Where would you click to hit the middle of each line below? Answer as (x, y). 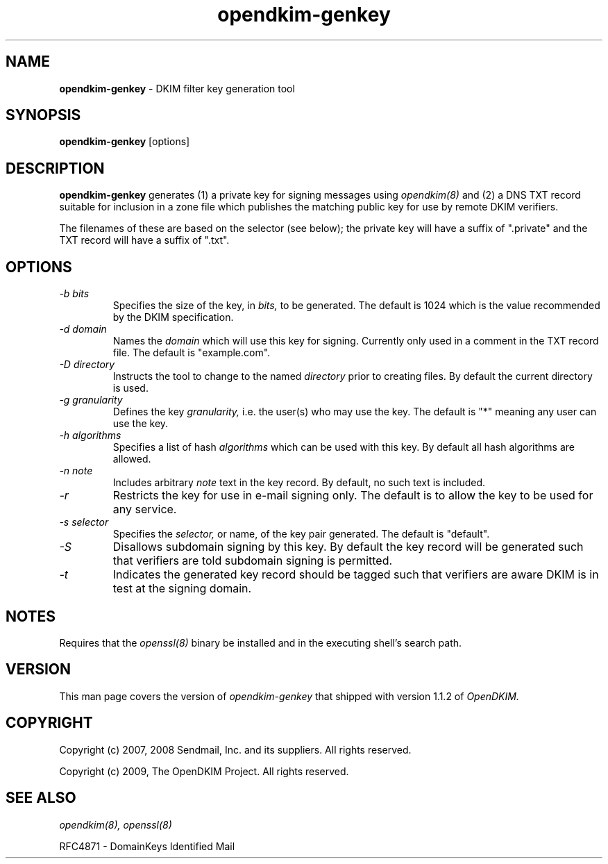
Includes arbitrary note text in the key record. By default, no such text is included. (299, 483)
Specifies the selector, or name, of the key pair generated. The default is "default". (301, 534)
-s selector (84, 522)
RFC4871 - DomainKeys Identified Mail (147, 846)
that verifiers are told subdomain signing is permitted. (253, 561)
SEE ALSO (41, 798)
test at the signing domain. (182, 589)
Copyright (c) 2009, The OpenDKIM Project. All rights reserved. (204, 771)
